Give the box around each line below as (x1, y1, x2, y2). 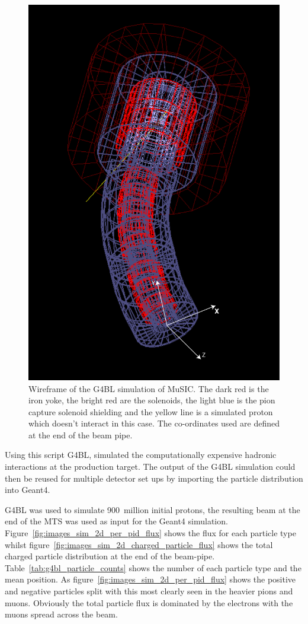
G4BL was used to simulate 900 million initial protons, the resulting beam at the (5, 503, 300, 515)
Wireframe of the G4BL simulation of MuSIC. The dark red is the (28, 382, 269, 394)
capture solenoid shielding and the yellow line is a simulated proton (28, 405, 273, 418)
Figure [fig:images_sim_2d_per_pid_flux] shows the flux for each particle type (5, 527, 296, 539)
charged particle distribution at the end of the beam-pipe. (5, 550, 215, 562)
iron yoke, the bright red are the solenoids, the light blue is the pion (28, 394, 275, 406)
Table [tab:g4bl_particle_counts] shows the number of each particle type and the (5, 561, 301, 574)
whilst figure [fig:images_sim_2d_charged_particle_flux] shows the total (5, 538, 273, 550)
